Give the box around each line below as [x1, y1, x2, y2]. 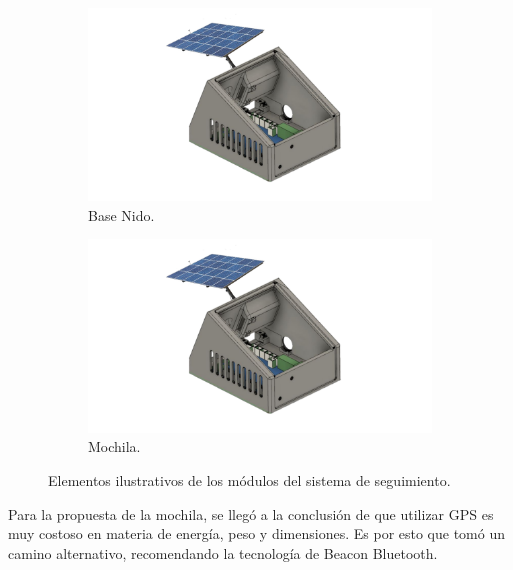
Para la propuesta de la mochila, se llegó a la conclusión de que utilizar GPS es [8, 503, 494, 524]
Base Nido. [88, 204, 155, 225]
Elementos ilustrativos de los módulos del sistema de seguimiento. [48, 469, 451, 490]
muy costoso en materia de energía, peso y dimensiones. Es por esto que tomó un [8, 523, 506, 544]
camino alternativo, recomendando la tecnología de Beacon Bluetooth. [8, 542, 438, 563]
